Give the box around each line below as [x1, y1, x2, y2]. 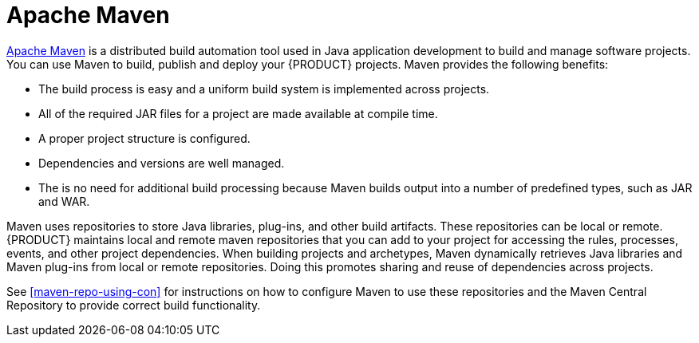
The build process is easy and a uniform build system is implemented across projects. [38, 81, 490, 96]
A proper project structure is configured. [38, 131, 251, 145]
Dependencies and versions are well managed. [38, 156, 285, 170]
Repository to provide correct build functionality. [6, 298, 261, 312]
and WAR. [38, 194, 90, 208]
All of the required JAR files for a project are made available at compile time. [38, 106, 438, 120]
